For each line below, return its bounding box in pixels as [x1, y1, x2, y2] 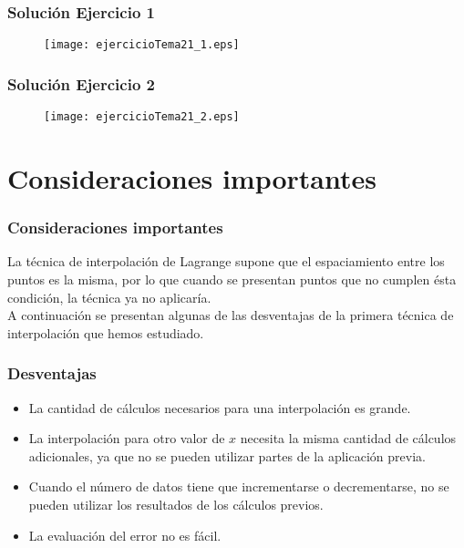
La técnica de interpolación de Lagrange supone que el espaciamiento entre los [7, 252, 445, 271]
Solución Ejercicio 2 [7, 72, 155, 95]
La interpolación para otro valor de [28, 429, 225, 448]
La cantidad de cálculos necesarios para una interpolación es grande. [28, 398, 411, 417]
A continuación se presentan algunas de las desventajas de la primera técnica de [7, 305, 454, 325]
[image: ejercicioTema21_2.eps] [44, 110, 240, 124]
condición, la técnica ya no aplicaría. [7, 287, 211, 306]
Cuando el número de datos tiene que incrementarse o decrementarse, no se [28, 477, 449, 496]
